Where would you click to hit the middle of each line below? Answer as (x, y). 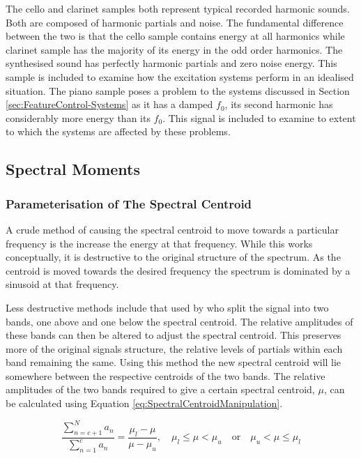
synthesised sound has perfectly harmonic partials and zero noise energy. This (171, 63)
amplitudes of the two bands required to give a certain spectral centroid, (160, 389)
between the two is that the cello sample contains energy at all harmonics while (175, 36)
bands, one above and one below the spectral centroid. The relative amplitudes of (179, 321)
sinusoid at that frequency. (62, 284)
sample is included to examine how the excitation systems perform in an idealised (180, 76)
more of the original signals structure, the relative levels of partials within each (174, 348)
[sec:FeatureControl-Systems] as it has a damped (109, 104)
